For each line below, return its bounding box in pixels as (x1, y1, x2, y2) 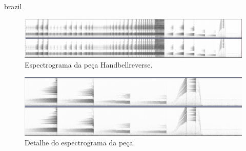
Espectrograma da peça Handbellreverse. (25, 59, 153, 70)
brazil (4, 1, 22, 11)
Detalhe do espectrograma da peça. (25, 137, 135, 148)
